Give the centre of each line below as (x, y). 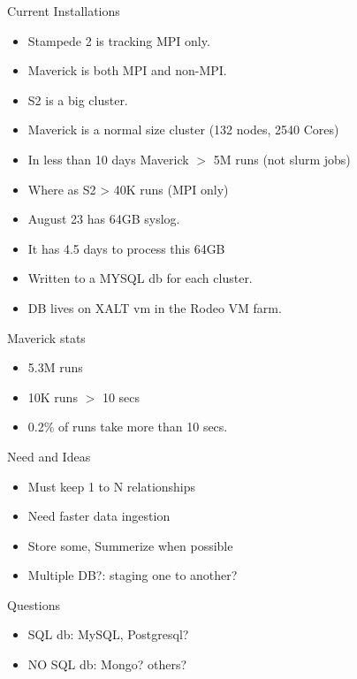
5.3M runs (55, 367)
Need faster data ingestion (99, 516)
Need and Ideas (49, 456)
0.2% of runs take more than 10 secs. (128, 427)
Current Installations (64, 11)
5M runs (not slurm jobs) (282, 159)
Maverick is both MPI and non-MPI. (127, 70)
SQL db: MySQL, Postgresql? (108, 634)
